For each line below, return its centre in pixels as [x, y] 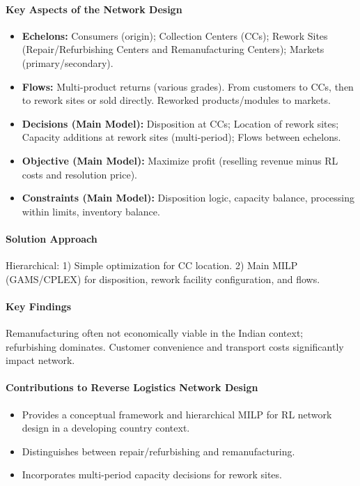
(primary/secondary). [68, 62]
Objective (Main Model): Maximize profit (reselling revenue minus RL [180, 160]
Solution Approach [52, 238]
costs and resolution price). [79, 174]
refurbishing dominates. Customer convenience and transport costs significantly [175, 346]
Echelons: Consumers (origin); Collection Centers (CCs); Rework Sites [175, 35]
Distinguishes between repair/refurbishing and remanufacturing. [158, 451]
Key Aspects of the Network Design [94, 9]
